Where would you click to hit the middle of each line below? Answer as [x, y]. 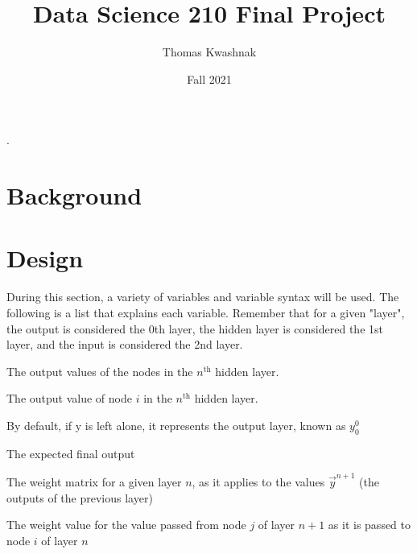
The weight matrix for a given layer [94, 482]
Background [74, 195]
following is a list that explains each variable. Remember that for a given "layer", [206, 312]
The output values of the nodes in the [100, 371]
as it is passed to [370, 525]
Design [45, 258]
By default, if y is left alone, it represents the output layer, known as [176, 425]
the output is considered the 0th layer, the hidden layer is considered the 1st [195, 328]
